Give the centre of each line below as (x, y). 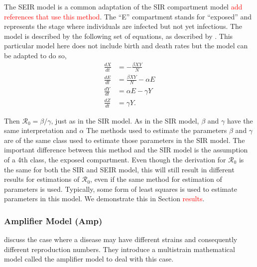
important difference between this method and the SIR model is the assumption (126, 150)
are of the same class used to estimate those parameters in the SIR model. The (125, 140)
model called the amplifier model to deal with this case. (89, 259)
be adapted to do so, (35, 55)
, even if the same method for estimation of (156, 179)
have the (240, 120)
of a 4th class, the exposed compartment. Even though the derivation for (115, 160)
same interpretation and (41, 130)
